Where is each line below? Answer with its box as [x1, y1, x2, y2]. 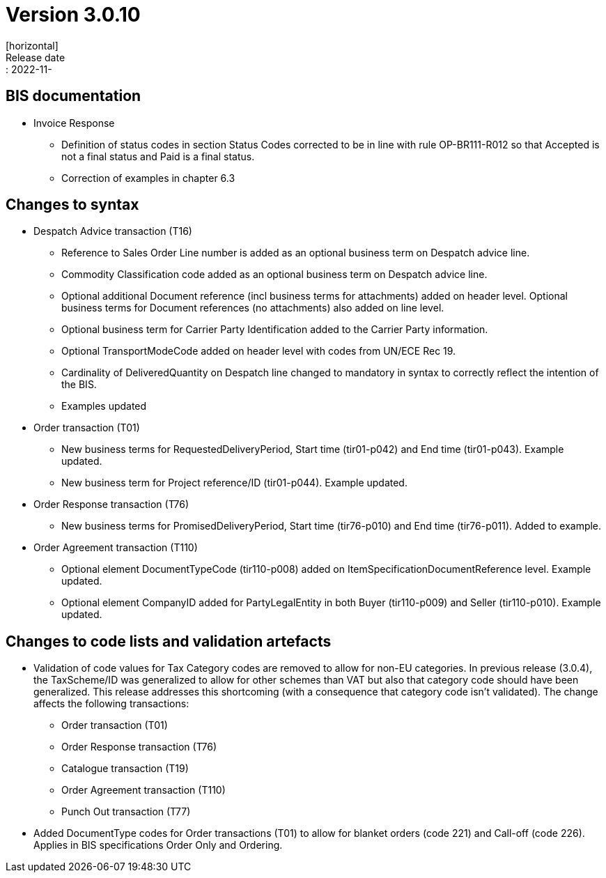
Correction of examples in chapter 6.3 [61, 171, 235, 184]
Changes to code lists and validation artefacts [6, 632, 332, 650]
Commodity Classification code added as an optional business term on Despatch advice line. [61, 268, 488, 281]
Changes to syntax [6, 196, 139, 214]
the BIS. [61, 378, 97, 391]
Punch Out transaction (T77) [61, 806, 191, 818]
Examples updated [61, 400, 147, 413]
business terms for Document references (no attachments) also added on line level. [61, 302, 444, 314]
